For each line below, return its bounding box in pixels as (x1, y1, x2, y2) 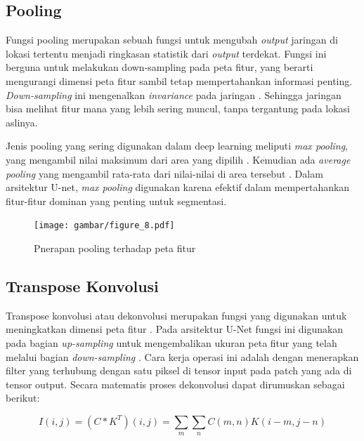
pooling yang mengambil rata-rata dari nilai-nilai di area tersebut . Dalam (6, 166, 323, 180)
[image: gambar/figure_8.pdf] (34, 220, 175, 231)
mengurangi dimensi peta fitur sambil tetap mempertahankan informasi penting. (6, 73, 353, 88)
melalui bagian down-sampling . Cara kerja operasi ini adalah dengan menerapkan (6, 349, 359, 364)
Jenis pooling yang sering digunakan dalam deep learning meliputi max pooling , (6, 138, 349, 153)
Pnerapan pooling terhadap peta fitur (34, 240, 196, 255)
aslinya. (6, 114, 38, 129)
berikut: (6, 390, 40, 405)
